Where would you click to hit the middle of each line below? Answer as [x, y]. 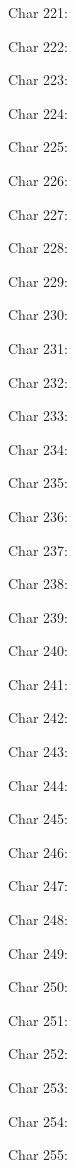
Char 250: [38, 986]
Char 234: [38, 448]
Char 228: [38, 247]
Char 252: [38, 1053]
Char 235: [38, 482]
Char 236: [38, 515]
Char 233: [38, 415]
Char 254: [38, 1120]
